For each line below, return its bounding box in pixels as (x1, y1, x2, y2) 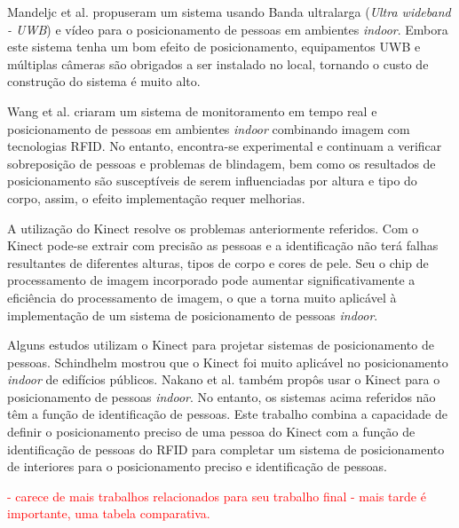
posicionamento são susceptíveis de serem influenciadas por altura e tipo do (7, 171, 417, 190)
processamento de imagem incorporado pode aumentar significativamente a (7, 271, 415, 289)
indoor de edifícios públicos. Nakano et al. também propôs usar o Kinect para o (7, 370, 440, 389)
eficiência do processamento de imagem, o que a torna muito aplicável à (7, 288, 397, 306)
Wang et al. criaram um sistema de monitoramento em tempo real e (7, 101, 377, 120)
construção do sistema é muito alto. (7, 72, 201, 91)
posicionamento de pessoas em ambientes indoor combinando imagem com (7, 119, 410, 138)
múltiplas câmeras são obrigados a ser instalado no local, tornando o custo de (7, 54, 429, 73)
